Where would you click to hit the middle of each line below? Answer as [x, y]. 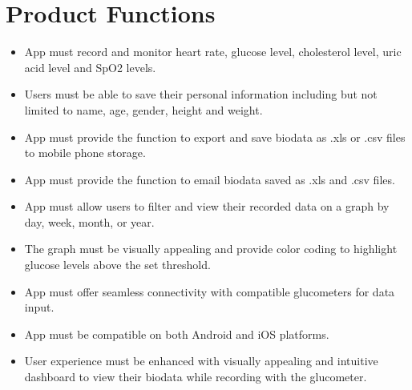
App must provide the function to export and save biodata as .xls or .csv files [215, 137]
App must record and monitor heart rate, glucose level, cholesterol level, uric [213, 52]
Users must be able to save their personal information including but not [201, 94]
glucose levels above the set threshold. [117, 265]
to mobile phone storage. [85, 153]
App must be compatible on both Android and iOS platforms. [177, 334]
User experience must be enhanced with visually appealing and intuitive [201, 361]
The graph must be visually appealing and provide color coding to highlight [211, 249]
